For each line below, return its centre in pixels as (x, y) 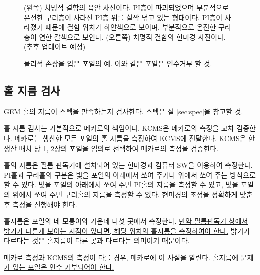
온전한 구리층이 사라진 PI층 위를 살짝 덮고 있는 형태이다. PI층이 (123, 17)
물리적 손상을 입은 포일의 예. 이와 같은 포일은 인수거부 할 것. (118, 63)
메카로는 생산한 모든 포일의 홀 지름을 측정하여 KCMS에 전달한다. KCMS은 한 (135, 138)
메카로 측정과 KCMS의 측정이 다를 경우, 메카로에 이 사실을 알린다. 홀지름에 (121, 257)
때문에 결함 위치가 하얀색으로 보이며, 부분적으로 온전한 (131, 27)
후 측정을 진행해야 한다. (41, 204)
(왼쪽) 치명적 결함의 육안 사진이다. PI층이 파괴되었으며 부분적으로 (126, 7)
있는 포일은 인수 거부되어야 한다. (63, 267)
